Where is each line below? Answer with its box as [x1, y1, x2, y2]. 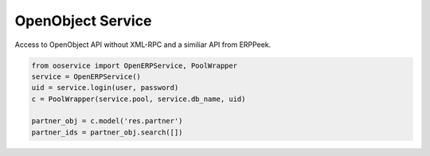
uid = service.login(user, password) [31, 84, 179, 92]
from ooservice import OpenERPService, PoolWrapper [31, 60, 238, 70]
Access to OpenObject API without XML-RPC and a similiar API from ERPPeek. [14, 40, 272, 49]
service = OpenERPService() [31, 72, 141, 81]
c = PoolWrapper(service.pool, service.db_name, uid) [31, 94, 246, 103]
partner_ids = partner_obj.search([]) [31, 127, 183, 137]
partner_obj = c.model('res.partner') [31, 116, 183, 126]
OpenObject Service [14, 12, 152, 29]
